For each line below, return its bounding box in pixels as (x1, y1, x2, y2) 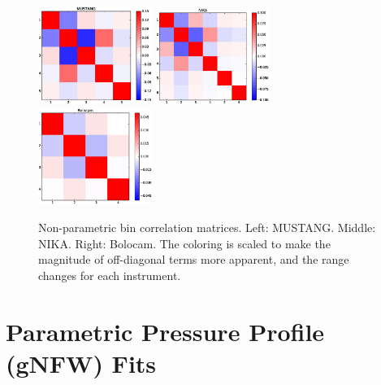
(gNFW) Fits (6, 346, 157, 379)
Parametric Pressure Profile (6, 314, 325, 348)
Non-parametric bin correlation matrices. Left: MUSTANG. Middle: (38, 218, 376, 235)
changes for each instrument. (38, 266, 181, 283)
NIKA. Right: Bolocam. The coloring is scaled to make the (38, 234, 331, 252)
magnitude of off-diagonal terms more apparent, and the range (38, 251, 349, 268)
